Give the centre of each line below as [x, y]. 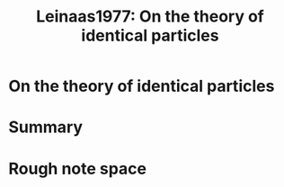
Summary [45, 127]
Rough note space [78, 169]
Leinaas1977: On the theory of [150, 17]
